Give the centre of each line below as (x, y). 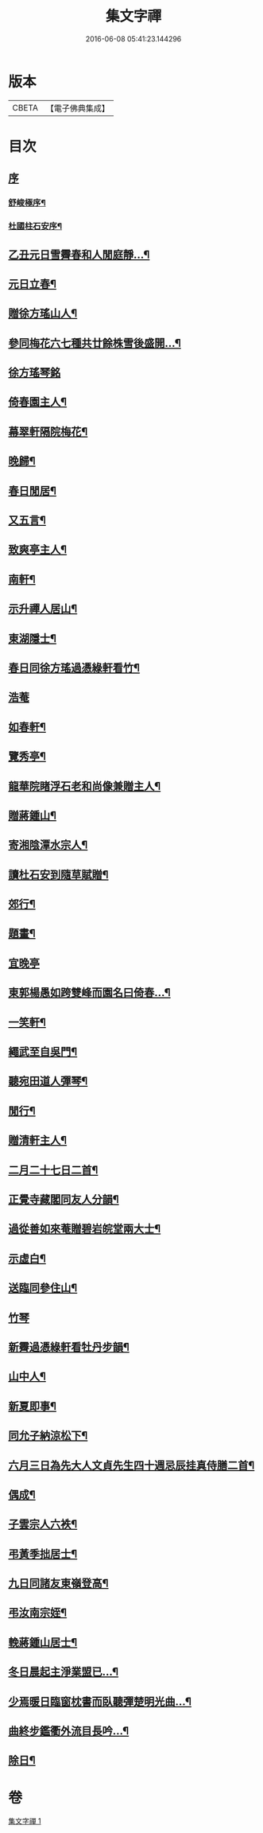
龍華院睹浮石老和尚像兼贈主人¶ (85, 786)
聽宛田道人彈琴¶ (48, 1082)
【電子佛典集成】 (77, 108)
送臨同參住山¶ (43, 1288)
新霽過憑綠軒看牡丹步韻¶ (69, 1347)
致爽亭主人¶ (38, 550)
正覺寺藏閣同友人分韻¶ (64, 1199)
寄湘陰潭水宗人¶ (48, 845)
